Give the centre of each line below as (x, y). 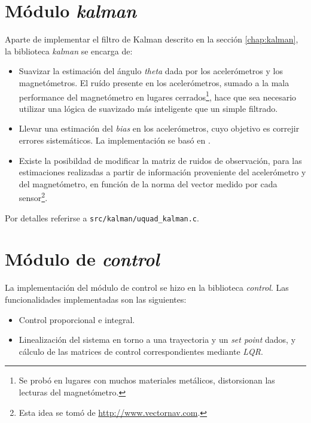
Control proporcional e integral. (77, 319)
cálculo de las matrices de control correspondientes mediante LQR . (141, 351)
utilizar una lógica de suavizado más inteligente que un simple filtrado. (148, 108)
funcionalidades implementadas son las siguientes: (96, 299)
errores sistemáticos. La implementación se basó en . (115, 140)
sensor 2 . (33, 197)
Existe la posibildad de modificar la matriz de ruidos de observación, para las (160, 160)
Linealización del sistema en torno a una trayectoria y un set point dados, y (157, 340)
